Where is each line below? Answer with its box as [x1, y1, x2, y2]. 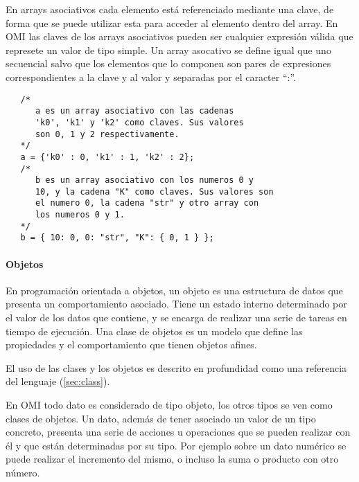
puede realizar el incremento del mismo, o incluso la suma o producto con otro [6, 452, 339, 466]
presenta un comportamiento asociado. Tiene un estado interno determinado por [6, 296, 347, 311]
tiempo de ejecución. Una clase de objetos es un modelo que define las [6, 323, 303, 338]
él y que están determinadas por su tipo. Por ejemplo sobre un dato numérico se [6, 438, 347, 452]
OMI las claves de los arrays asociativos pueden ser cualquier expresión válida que [6, 29, 353, 44]
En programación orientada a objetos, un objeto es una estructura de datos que [6, 283, 343, 297]
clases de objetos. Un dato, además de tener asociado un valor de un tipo [6, 411, 316, 425]
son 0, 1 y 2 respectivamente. [35, 129, 179, 139]
